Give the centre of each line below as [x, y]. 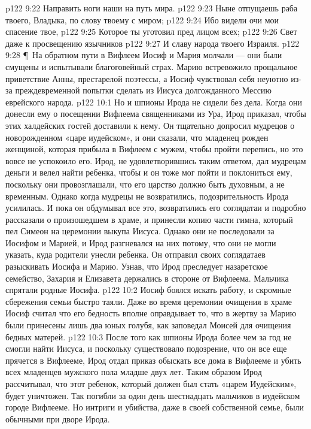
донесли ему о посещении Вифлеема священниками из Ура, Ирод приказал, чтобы [156, 114]
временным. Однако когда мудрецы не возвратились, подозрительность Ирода [147, 196]
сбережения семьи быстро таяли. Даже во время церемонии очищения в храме [149, 301]
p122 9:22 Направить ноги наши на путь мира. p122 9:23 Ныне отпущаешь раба [152, 8]
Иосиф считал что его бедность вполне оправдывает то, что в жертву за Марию [151, 313]
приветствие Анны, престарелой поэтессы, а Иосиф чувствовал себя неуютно [147, 78]
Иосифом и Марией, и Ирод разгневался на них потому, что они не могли [141, 242]
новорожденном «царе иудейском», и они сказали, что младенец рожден [137, 137]
